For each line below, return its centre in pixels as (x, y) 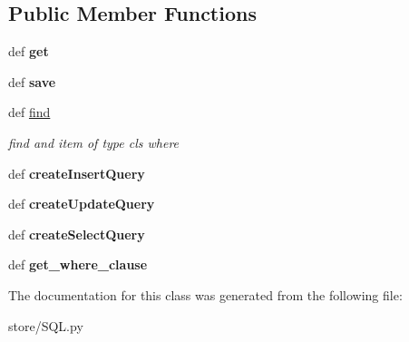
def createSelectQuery (77, 234)
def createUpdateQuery (82, 204)
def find (29, 112)
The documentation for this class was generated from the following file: (205, 294)
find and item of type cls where (94, 142)
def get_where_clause (78, 264)
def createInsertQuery (77, 173)
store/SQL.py (46, 325)
